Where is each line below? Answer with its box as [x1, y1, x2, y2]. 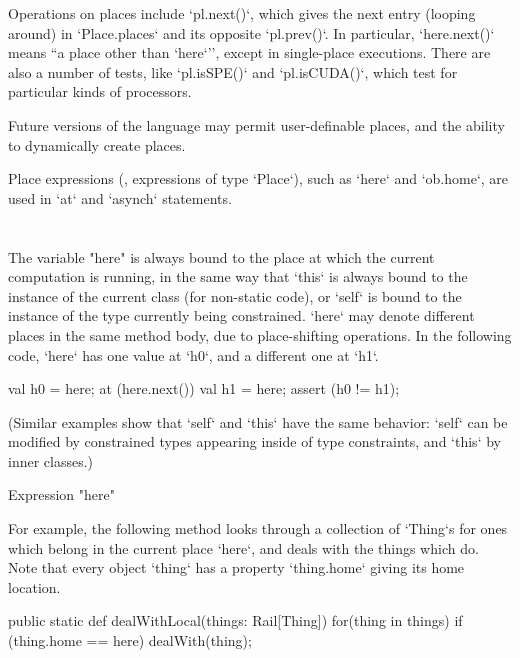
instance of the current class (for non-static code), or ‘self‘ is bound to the [8, 285, 462, 306]
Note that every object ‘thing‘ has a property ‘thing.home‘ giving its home [8, 557, 465, 578]
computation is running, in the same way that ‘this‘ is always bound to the [8, 266, 468, 287]
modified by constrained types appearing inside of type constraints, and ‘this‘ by [8, 431, 501, 452]
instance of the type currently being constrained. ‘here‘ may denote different [8, 305, 475, 326]
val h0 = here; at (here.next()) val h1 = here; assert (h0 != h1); [8, 378, 400, 399]
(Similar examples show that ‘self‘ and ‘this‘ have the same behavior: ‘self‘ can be [8, 411, 508, 432]
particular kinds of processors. [8, 81, 192, 102]
